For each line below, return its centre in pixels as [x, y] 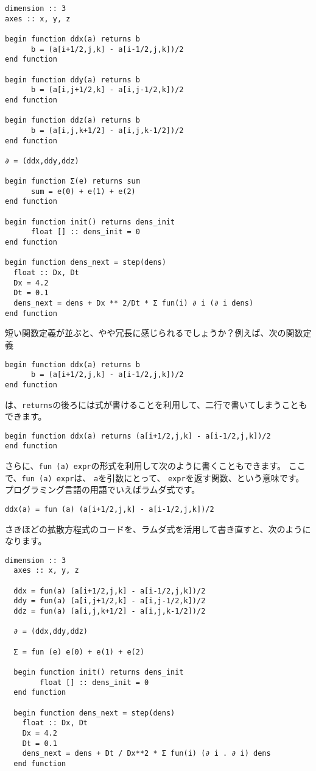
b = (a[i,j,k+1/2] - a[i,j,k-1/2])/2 [107, 130]
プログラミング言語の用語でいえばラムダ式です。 [103, 489]
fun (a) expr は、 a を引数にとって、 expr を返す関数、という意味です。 [163, 477]
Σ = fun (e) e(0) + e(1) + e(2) [79, 652]
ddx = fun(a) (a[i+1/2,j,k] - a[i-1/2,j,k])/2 [110, 591]
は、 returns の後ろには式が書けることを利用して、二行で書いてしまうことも [156, 404]
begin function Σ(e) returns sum [72, 181]
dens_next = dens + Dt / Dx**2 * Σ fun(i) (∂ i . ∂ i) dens [146, 754]
